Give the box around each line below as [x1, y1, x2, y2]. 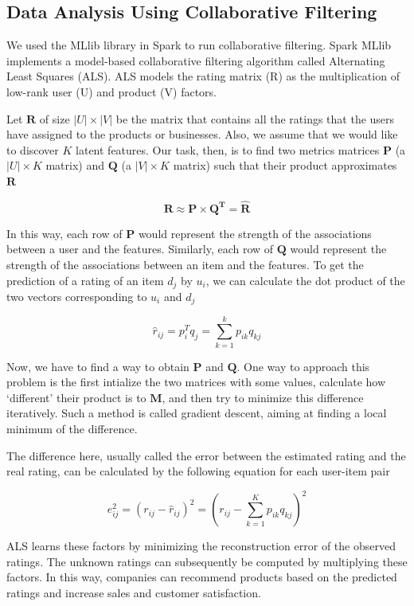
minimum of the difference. [6, 420, 138, 436]
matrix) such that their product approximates [173, 157, 397, 174]
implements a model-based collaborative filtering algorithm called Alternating [6, 52, 385, 68]
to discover [6, 141, 59, 158]
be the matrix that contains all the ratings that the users [115, 110, 395, 127]
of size [39, 110, 70, 127]
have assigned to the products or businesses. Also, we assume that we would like [6, 126, 398, 143]
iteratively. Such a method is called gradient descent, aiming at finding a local [6, 405, 387, 421]
